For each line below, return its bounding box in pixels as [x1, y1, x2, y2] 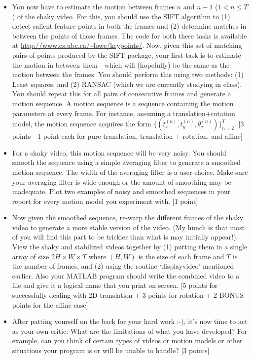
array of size [12, 251, 49, 261]
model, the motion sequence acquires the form [12, 119, 151, 129]
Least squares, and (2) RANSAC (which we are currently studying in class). [12, 79, 242, 89]
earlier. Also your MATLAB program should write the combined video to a [12, 270, 240, 280]
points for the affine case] [12, 299, 88, 310]
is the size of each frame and [138, 251, 224, 261]
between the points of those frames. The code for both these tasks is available [12, 30, 247, 40]
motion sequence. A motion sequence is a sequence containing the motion [12, 98, 234, 108]
